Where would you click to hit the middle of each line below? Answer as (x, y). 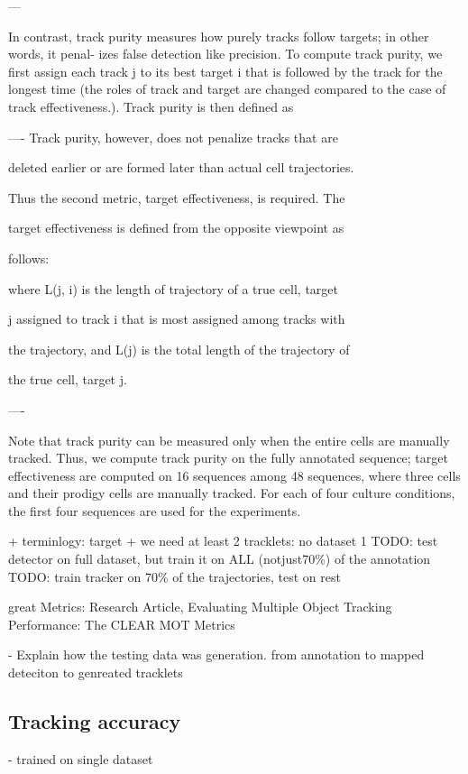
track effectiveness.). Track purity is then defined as (151, 106)
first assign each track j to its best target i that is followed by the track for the (225, 71)
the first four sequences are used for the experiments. (155, 510)
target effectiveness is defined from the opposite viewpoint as (176, 228)
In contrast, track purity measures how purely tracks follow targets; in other (219, 36)
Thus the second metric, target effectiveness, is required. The (177, 197)
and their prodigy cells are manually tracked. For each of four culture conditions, (232, 493)
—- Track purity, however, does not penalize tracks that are (173, 137)
